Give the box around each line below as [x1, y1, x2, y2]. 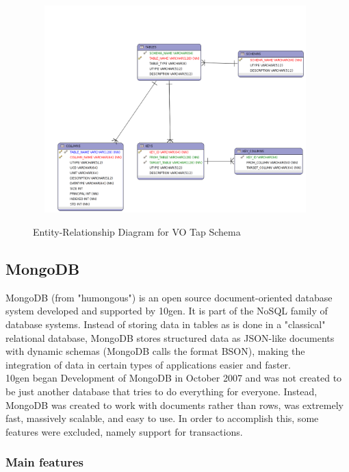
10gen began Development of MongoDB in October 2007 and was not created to [5, 371, 342, 385]
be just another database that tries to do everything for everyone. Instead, [5, 384, 318, 398]
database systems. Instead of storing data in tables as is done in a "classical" [5, 316, 326, 331]
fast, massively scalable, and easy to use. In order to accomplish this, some [5, 411, 319, 425]
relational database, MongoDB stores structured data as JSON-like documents [5, 330, 335, 345]
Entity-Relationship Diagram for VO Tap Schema [33, 224, 241, 238]
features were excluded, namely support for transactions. [5, 424, 243, 438]
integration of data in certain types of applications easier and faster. [5, 357, 291, 371]
